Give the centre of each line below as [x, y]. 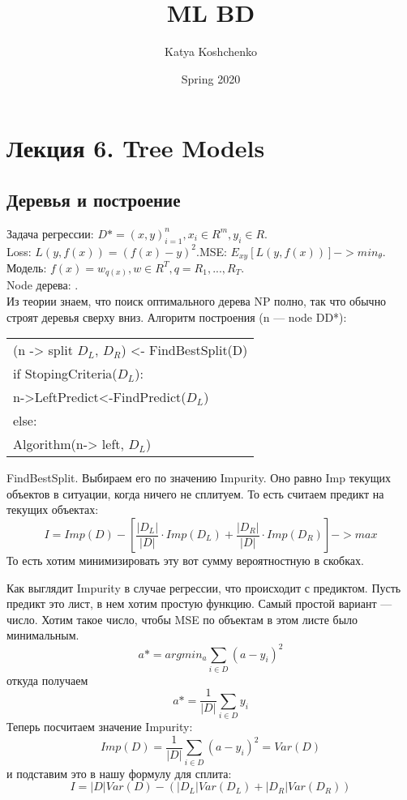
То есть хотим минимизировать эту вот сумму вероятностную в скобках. [185, 560]
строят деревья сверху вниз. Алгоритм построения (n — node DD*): [177, 317]
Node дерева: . [43, 285]
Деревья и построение [94, 199]
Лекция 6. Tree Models [136, 148]
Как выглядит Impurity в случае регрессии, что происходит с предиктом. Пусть [204, 587]
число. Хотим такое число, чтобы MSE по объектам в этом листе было [182, 619]
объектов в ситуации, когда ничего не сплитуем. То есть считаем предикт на [195, 493]
